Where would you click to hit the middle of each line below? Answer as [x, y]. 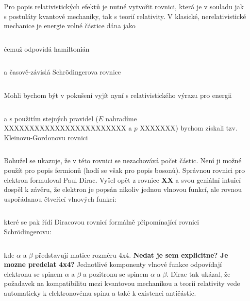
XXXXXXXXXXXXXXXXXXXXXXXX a [68, 128]
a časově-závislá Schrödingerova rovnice [62, 72]
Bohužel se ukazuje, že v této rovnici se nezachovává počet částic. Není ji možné [123, 160]
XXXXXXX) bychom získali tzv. [189, 128]
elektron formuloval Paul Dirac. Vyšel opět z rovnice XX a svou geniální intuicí [122, 179]
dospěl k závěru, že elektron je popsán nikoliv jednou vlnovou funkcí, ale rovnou [123, 189]
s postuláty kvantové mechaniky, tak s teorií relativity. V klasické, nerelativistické [125, 16]
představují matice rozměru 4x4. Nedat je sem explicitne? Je [131, 254]
